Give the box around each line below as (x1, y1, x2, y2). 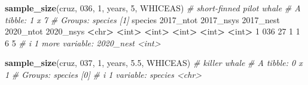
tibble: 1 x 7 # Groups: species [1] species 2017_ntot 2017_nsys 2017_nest (5, 13, 280, 26)
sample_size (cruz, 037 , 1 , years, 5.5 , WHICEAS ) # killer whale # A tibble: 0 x (5, 56, 303, 69)
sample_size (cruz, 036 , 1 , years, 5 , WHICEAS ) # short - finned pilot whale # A (5, 2, 301, 14)
